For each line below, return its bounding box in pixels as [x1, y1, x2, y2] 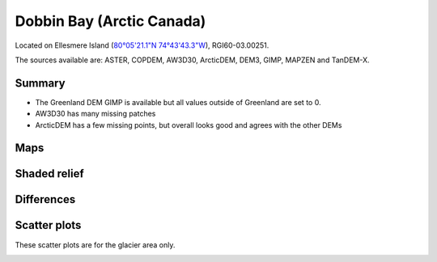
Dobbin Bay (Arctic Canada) [15, 12, 206, 30]
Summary [15, 76, 66, 90]
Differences [15, 192, 76, 206]
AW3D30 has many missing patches [35, 109, 156, 119]
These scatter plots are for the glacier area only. [15, 239, 176, 250]
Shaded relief [15, 167, 84, 181]
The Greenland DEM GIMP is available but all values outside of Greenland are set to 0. [35, 97, 321, 107]
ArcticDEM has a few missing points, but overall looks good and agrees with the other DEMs [35, 120, 342, 129]
